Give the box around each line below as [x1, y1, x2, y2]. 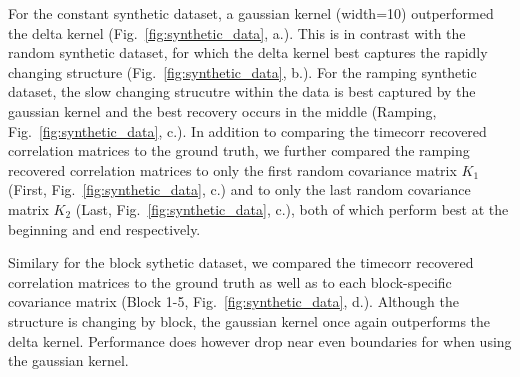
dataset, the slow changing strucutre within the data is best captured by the [8, 81, 476, 102]
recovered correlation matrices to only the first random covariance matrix [8, 159, 457, 180]
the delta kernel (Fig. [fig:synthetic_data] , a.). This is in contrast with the [8, 22, 466, 43]
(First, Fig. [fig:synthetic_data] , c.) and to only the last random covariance [8, 179, 471, 200]
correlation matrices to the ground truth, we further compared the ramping [8, 140, 470, 161]
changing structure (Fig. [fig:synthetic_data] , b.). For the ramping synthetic [8, 61, 477, 82]
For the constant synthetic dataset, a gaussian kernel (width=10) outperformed [8, 3, 494, 23]
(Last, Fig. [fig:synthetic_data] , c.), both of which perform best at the [75, 198, 509, 219]
